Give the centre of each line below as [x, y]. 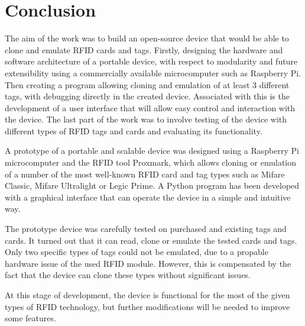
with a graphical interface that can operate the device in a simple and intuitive [148, 197]
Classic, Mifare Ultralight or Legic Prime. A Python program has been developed [152, 185]
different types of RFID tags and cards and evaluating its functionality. [134, 130]
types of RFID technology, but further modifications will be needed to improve [147, 306]
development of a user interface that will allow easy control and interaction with [150, 107]
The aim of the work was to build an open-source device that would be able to [147, 38]
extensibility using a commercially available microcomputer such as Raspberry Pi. [153, 72]
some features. [30, 318]
